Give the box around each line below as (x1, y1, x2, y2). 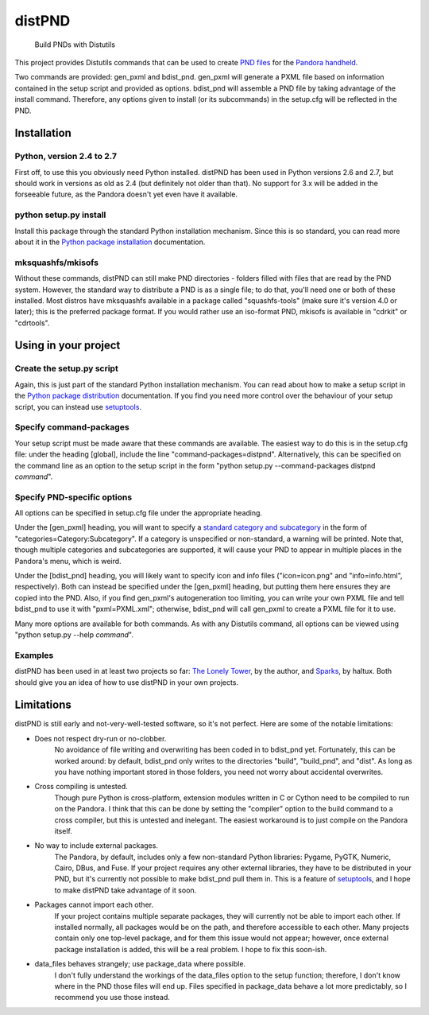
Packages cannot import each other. (34, 900, 154, 910)
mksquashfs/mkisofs (14, 257, 99, 268)
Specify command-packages (14, 422, 130, 433)
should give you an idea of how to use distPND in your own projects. (14, 677, 238, 687)
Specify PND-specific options (14, 492, 133, 503)
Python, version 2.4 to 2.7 (14, 151, 117, 162)
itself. (54, 826, 73, 835)
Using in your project (14, 339, 121, 352)
